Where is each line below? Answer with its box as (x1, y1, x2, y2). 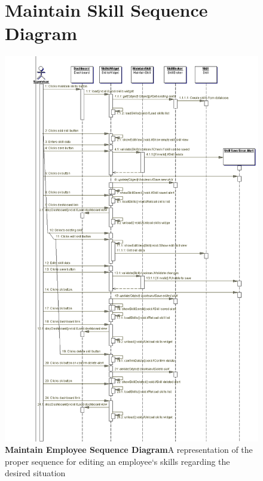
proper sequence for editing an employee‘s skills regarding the (5, 455, 230, 467)
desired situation (5, 467, 66, 479)
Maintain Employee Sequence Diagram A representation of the (5, 443, 253, 456)
